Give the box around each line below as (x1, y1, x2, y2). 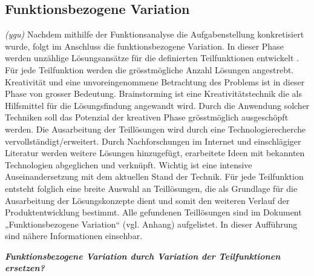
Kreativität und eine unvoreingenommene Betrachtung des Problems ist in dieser (5, 75, 305, 88)
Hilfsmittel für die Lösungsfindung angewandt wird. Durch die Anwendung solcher (5, 99, 310, 111)
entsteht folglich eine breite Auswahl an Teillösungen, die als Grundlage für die (5, 182, 298, 194)
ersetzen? (5, 261, 45, 274)
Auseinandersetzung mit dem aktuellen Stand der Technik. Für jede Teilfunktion (5, 170, 304, 183)
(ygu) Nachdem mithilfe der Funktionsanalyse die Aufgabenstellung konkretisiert (5, 28, 304, 41)
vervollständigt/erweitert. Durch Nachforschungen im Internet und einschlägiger (5, 134, 301, 147)
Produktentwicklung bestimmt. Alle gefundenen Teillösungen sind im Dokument (5, 206, 302, 218)
